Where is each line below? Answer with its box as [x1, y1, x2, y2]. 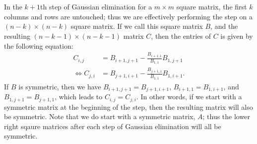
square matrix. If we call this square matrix [70, 21, 203, 31]
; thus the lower [202, 111, 250, 122]
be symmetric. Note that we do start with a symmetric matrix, [4, 111, 195, 122]
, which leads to [55, 91, 103, 102]
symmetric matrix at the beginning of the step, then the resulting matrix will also [4, 101, 253, 112]
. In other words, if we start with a [136, 91, 242, 102]
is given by [220, 30, 253, 41]
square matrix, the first [176, 1, 247, 12]
